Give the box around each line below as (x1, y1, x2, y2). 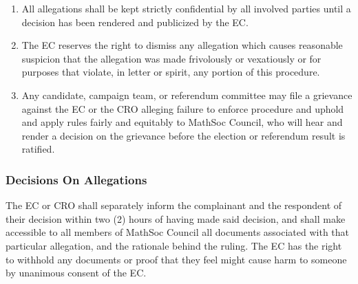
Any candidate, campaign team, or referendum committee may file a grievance (21, 87, 352, 102)
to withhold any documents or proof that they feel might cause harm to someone (6, 252, 347, 266)
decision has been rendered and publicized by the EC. (21, 14, 249, 29)
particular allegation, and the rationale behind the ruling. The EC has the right (6, 238, 342, 252)
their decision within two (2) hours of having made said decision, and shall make (6, 211, 346, 226)
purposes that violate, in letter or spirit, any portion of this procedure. (21, 65, 320, 79)
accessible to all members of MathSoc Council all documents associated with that (6, 225, 350, 239)
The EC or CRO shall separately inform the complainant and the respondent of (6, 198, 342, 212)
